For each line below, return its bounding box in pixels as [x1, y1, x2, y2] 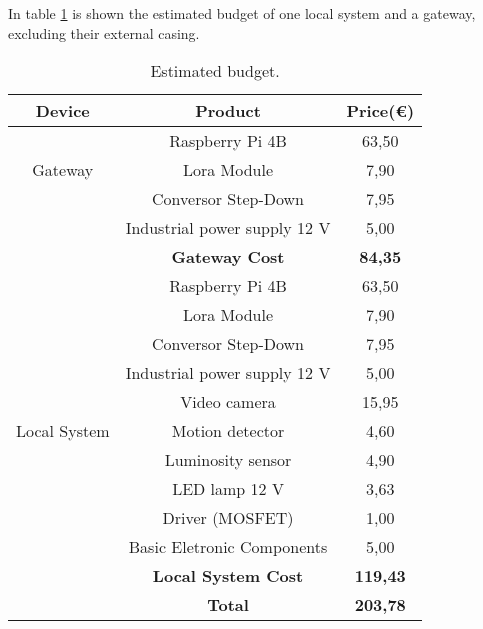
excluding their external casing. [8, 22, 200, 43]
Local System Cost [152, 564, 304, 588]
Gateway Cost [171, 245, 285, 269]
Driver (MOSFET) [162, 506, 294, 530]
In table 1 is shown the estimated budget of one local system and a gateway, [8, 3, 476, 23]
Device [35, 99, 90, 123]
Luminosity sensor [164, 448, 292, 472]
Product [195, 99, 261, 123]
